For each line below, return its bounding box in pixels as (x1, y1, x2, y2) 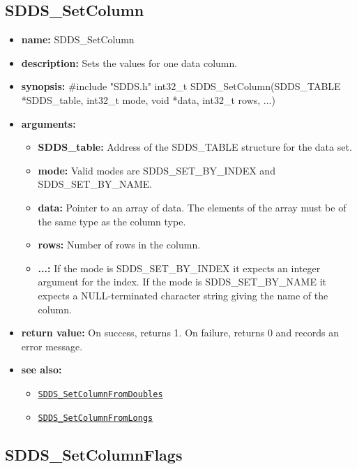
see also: (21, 362, 62, 377)
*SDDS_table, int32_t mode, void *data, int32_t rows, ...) (21, 92, 275, 107)
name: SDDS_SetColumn (21, 32, 135, 47)
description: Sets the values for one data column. (21, 55, 238, 70)
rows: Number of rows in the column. (38, 237, 201, 252)
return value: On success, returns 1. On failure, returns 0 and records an (21, 325, 340, 340)
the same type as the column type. (38, 214, 186, 228)
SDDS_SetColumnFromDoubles (38, 389, 163, 399)
